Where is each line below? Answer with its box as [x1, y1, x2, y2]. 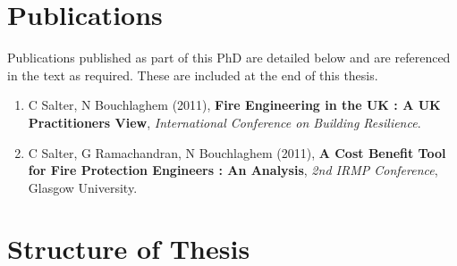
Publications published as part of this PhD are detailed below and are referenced [7, 48, 451, 67]
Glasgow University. [28, 178, 138, 196]
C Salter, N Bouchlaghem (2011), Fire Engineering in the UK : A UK [28, 96, 441, 114]
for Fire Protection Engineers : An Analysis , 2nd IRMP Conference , [28, 161, 438, 179]
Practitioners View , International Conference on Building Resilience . [28, 112, 421, 131]
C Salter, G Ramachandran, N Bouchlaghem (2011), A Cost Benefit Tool [28, 143, 446, 162]
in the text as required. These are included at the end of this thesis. [7, 65, 378, 84]
